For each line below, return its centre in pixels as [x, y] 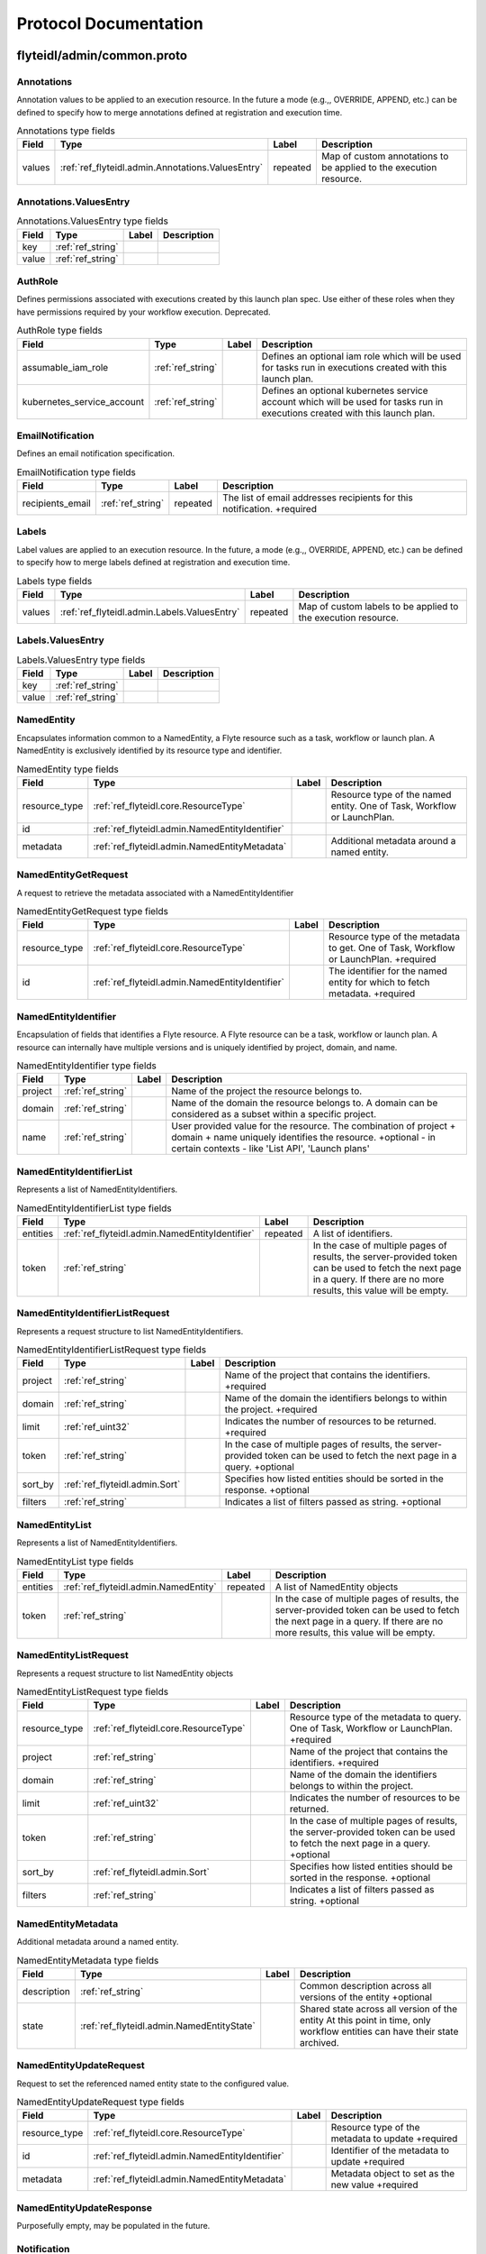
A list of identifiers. [353, 1233]
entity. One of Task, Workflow [394, 805]
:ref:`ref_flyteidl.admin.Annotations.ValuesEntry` [162, 168]
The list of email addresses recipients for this [317, 498]
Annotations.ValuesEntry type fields [92, 221]
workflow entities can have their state [379, 2031]
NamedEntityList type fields [75, 1562]
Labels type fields [54, 581]
